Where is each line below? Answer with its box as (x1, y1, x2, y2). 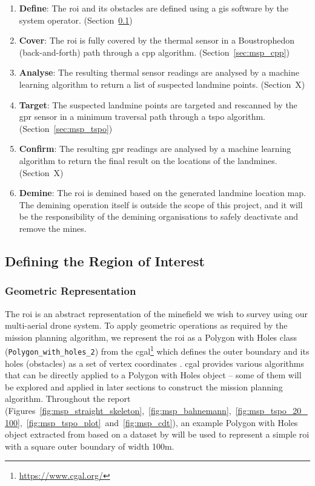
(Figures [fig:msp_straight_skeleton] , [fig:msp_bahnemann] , (5, 404, 231, 416)
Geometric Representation (5, 283, 136, 298)
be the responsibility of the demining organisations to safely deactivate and (19, 210, 298, 223)
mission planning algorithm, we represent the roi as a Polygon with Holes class (5, 330, 297, 343)
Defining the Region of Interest (5, 251, 205, 270)
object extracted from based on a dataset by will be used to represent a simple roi (5, 428, 310, 441)
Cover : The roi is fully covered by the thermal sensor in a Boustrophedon (19, 34, 295, 47)
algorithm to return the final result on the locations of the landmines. (19, 154, 277, 166)
